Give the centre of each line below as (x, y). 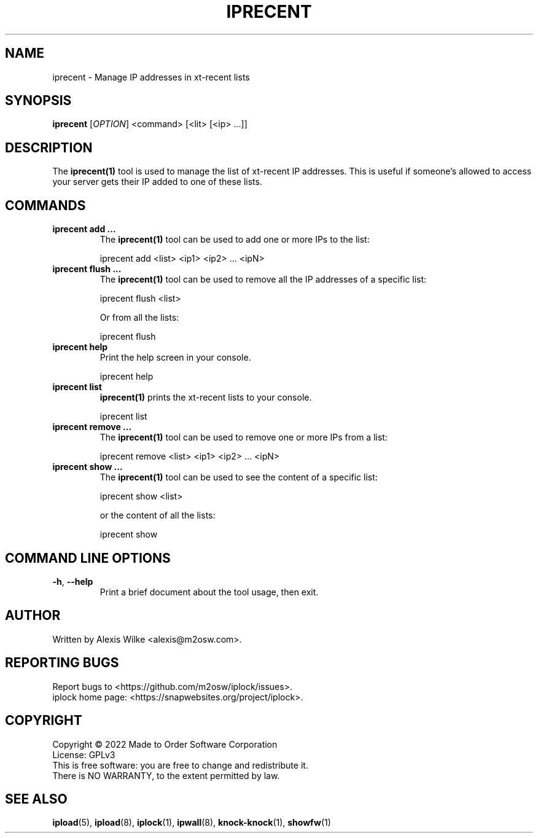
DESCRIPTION (49, 147)
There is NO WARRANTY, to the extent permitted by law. (166, 775)
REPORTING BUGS (62, 663)
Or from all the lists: (139, 318)
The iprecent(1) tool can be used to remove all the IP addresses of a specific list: (263, 280)
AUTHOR (33, 616)
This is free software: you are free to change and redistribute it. (180, 765)
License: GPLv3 (84, 754)
